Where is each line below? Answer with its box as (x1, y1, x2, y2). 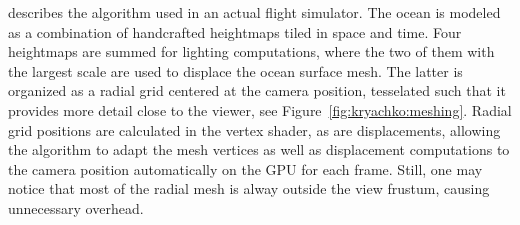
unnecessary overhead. (8, 197, 144, 218)
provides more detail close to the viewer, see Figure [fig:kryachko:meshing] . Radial (8, 99, 512, 120)
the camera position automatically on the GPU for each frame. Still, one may (8, 158, 483, 179)
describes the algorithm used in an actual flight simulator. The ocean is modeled (8, 2, 501, 22)
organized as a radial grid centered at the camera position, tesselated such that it (8, 80, 506, 101)
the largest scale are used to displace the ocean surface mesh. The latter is (8, 60, 463, 81)
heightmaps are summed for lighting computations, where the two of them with (8, 41, 495, 62)
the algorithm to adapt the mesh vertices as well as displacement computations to (8, 139, 510, 160)
